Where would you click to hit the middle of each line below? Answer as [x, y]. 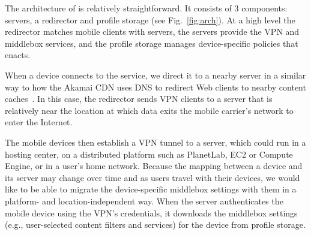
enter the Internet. [39, 122]
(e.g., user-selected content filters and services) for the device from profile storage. [155, 225]
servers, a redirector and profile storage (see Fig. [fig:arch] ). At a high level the [150, 19]
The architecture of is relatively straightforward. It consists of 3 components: [146, 8]
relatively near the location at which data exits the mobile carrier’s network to [149, 110]
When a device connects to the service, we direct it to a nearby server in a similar [155, 75]
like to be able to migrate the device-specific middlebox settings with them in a [151, 189]
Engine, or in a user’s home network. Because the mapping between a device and [154, 166]
